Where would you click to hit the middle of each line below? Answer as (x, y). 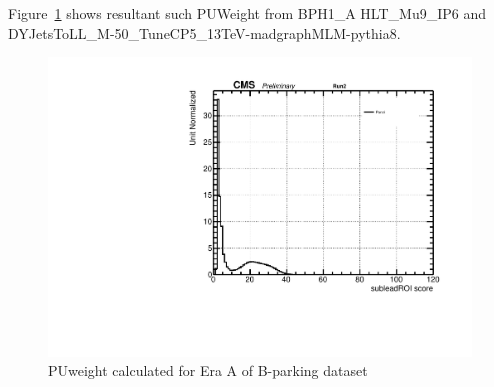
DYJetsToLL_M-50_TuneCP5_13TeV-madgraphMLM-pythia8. (204, 32)
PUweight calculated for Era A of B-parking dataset (208, 370)
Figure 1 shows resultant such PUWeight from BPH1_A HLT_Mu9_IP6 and (247, 13)
